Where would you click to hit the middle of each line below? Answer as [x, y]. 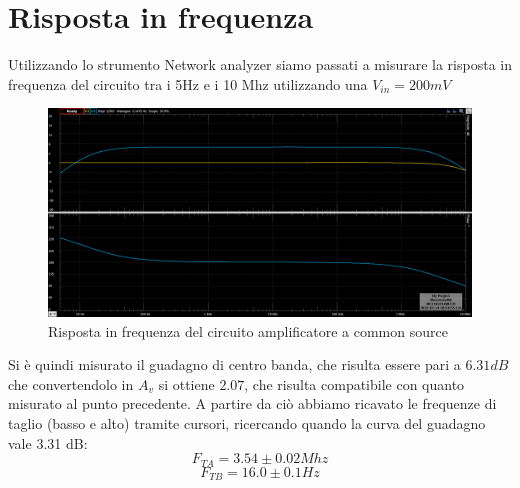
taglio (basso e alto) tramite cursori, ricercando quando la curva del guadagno [247, 422]
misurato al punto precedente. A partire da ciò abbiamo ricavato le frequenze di [252, 403]
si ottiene [186, 383]
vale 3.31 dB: [48, 442]
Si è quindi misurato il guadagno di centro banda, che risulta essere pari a [234, 364]
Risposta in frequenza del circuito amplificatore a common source [248, 330]
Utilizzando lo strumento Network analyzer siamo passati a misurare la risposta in [260, 64]
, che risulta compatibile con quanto [354, 383]
